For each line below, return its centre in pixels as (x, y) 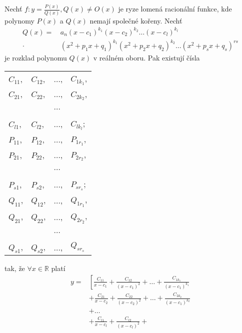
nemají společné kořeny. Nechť (136, 20)
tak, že (15, 268)
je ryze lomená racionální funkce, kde (175, 9)
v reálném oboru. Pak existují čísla (146, 58)
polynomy (19, 20)
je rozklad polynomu (36, 58)
